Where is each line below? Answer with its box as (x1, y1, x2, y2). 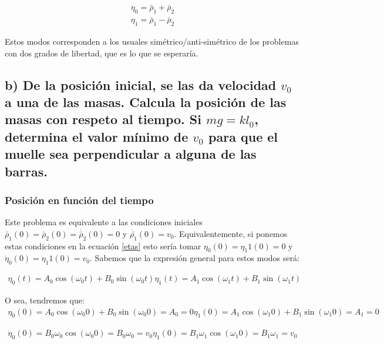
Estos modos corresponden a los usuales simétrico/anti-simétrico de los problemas (5, 35, 299, 48)
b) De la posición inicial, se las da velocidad (5, 75, 277, 93)
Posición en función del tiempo (5, 192, 154, 207)
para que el (208, 127, 278, 145)
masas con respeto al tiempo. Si (5, 110, 201, 128)
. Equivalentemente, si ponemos (174, 227, 288, 239)
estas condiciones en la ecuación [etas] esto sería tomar (5, 239, 201, 252)
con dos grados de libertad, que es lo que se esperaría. (5, 46, 198, 59)
